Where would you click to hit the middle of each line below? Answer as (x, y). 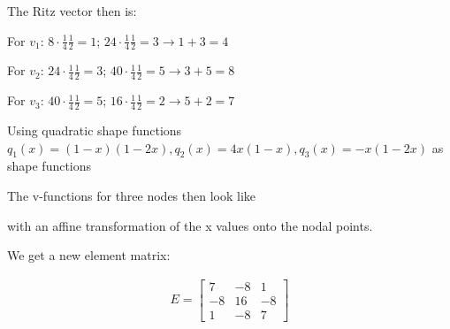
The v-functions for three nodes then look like (132, 196)
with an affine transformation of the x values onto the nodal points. (190, 225)
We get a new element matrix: (89, 255)
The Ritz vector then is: (72, 11)
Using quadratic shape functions (95, 130)
